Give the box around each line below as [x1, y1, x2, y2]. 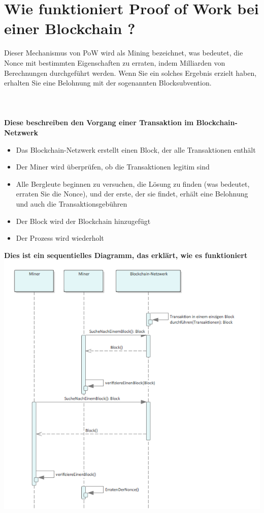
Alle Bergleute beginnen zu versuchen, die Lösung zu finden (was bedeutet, [16, 178, 250, 189]
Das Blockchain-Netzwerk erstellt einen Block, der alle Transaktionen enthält [16, 144, 256, 155]
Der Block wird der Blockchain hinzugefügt [16, 215, 151, 226]
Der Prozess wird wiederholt [16, 233, 104, 243]
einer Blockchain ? [4, 18, 136, 39]
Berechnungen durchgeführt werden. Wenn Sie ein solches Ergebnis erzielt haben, [4, 67, 257, 78]
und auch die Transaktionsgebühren [16, 198, 127, 209]
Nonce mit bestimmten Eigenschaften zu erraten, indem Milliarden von [4, 57, 225, 68]
